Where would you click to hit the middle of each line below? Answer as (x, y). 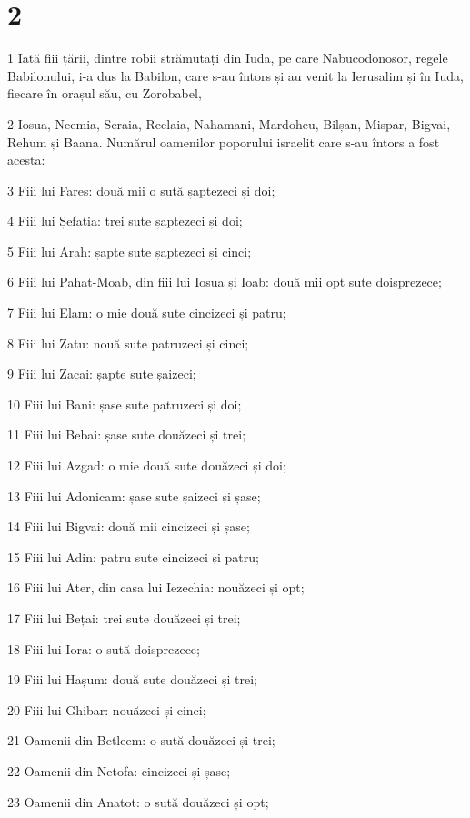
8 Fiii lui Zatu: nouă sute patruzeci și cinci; (128, 343)
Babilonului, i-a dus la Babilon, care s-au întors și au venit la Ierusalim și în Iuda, (235, 75)
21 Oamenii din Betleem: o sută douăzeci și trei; (141, 740)
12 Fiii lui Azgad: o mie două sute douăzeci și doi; (147, 465)
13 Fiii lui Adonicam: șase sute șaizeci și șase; (134, 495)
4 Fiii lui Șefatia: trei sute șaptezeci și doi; (125, 221)
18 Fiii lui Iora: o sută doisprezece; (104, 648)
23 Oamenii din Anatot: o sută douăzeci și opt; (138, 801)
